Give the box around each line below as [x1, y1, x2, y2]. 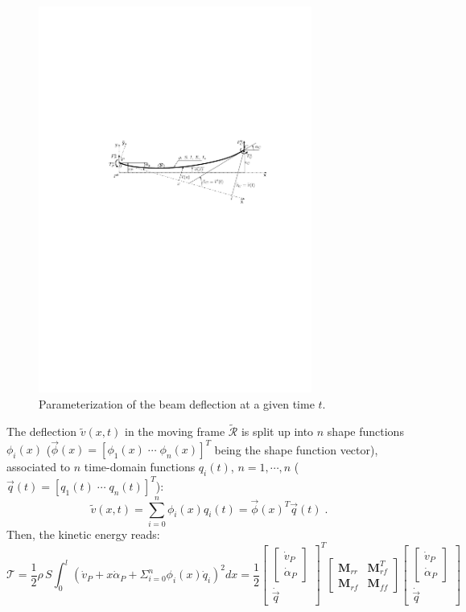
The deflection [6, 423, 77, 440]
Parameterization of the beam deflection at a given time [39, 395, 315, 412]
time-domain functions [84, 458, 196, 475]
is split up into [241, 423, 314, 440]
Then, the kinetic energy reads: [6, 525, 160, 542]
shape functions [327, 423, 404, 440]
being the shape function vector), [214, 441, 378, 458]
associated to [6, 458, 71, 475]
